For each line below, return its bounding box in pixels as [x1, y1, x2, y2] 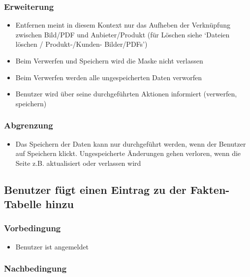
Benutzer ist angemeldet [15, 241, 89, 251]
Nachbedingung [4, 262, 67, 275]
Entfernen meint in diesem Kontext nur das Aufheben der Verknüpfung [15, 20, 230, 30]
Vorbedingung [4, 222, 61, 234]
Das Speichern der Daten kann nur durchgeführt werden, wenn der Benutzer [15, 138, 246, 149]
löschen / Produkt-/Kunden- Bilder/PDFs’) [15, 39, 148, 49]
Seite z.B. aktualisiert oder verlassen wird [15, 157, 141, 168]
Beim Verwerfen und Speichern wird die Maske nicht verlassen [15, 56, 203, 65]
